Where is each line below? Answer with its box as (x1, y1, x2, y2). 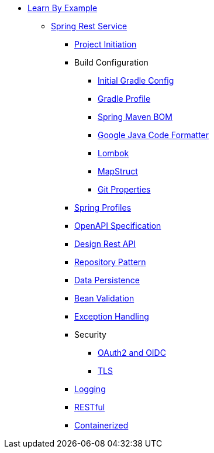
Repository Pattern (74, 257, 146, 267)
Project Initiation (74, 39, 137, 49)
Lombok (98, 148, 129, 158)
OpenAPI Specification (74, 221, 161, 231)
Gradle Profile (98, 94, 151, 104)
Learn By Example (27, 3, 98, 13)
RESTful (74, 402, 105, 412)
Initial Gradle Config (98, 75, 174, 85)
